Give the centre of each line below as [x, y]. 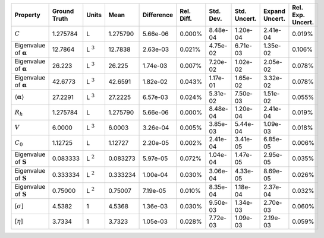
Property [28, 15]
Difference [158, 15]
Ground [63, 11]
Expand [274, 11]
